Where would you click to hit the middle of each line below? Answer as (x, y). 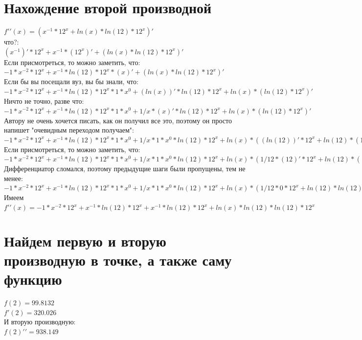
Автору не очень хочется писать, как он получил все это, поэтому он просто (118, 120)
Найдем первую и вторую (85, 240)
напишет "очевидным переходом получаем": (69, 130)
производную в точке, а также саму (118, 260)
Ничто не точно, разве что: (44, 101)
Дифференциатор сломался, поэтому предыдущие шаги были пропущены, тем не (125, 169)
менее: (13, 178)
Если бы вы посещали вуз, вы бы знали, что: (71, 81)
